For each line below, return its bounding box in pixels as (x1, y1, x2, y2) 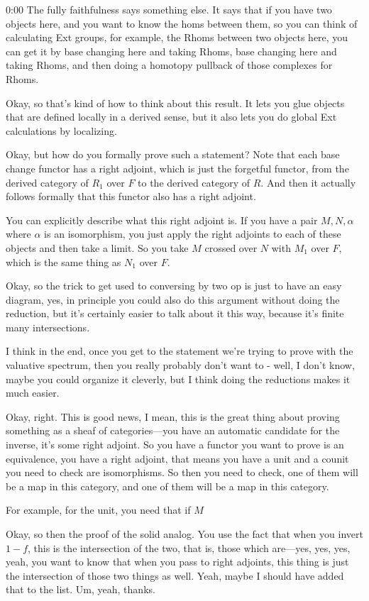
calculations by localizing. (6, 123, 117, 138)
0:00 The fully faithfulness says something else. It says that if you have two (6, 2, 332, 16)
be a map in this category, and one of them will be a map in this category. (6, 478, 329, 493)
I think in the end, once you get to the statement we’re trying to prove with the (6, 343, 353, 358)
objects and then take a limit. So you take (6, 240, 189, 255)
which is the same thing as (6, 254, 121, 269)
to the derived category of (138, 175, 250, 189)
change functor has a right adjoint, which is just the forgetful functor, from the (6, 160, 349, 175)
